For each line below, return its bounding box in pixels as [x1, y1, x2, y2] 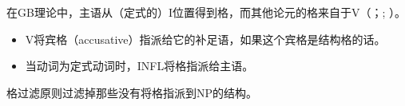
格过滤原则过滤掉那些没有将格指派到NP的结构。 [6, 84, 258, 100]
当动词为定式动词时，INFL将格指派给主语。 [25, 57, 254, 74]
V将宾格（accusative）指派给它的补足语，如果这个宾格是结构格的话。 [25, 30, 386, 47]
